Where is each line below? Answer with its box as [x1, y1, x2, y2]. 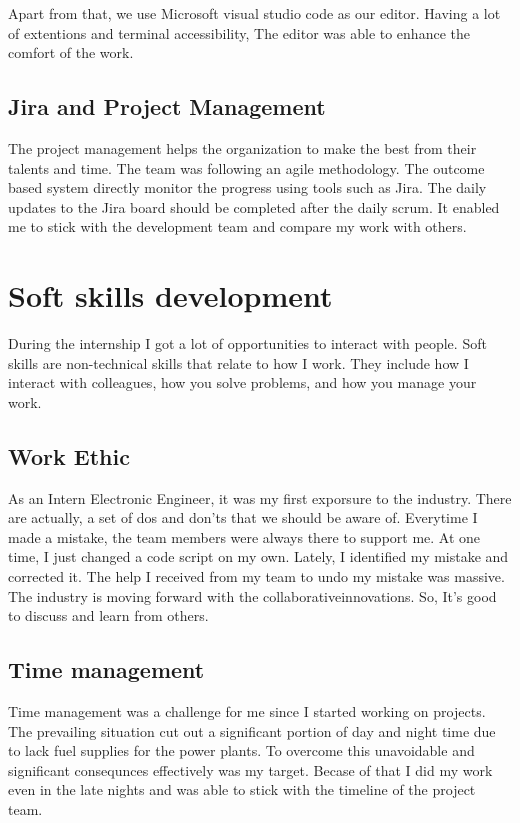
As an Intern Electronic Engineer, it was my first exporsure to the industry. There [8, 487, 512, 508]
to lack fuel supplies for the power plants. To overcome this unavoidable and [8, 740, 475, 761]
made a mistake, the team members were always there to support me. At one [8, 526, 481, 547]
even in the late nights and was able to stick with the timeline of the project [8, 779, 476, 800]
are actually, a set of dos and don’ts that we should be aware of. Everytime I [8, 507, 478, 528]
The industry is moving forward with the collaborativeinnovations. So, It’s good [8, 585, 497, 606]
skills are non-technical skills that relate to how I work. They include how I [8, 352, 469, 373]
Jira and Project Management [8, 91, 326, 122]
